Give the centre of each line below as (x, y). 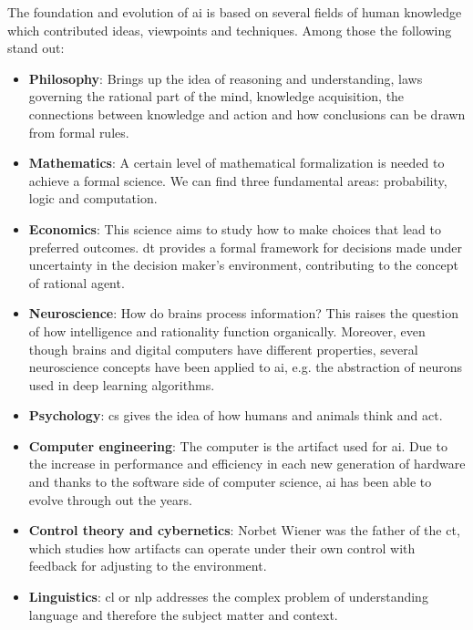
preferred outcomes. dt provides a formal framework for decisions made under (245, 247)
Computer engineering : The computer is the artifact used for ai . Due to (238, 445)
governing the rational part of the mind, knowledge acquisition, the (216, 96)
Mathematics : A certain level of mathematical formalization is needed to (236, 163)
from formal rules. (79, 132)
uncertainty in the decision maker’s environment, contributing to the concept (244, 265)
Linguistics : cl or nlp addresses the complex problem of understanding (228, 597)
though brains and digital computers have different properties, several (223, 349)
